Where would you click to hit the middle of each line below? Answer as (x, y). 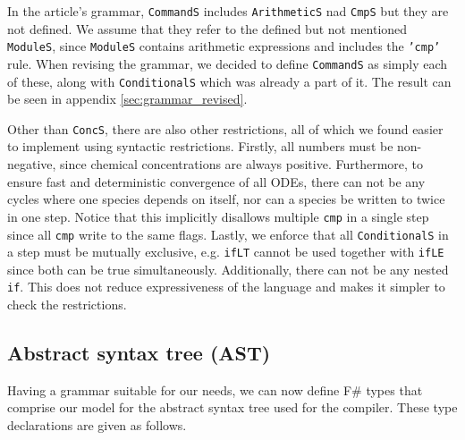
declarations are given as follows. (97, 425)
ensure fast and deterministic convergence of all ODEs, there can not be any (216, 181)
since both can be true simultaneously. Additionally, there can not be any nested (228, 269)
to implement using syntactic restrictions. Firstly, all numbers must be (200, 146)
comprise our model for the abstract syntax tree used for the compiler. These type (232, 407)
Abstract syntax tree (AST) (139, 353)
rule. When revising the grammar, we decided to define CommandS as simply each (228, 63)
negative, (32, 164)
